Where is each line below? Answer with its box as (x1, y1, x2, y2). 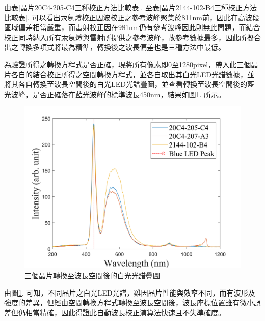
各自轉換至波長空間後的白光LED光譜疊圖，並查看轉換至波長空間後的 (18, 79, 247, 90)
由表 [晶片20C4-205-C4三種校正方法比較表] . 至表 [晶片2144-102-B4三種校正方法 (4, 2, 257, 12)
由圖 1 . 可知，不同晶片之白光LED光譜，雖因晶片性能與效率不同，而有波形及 (4, 287, 255, 298)
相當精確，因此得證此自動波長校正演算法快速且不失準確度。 (25, 307, 225, 317)
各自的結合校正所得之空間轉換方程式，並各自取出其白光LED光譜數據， (11, 69, 247, 79)
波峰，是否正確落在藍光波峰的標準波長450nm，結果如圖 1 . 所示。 (11, 89, 226, 99)
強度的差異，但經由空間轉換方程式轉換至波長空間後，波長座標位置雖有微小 (4, 297, 254, 308)
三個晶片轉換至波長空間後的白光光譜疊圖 (24, 270, 160, 280)
